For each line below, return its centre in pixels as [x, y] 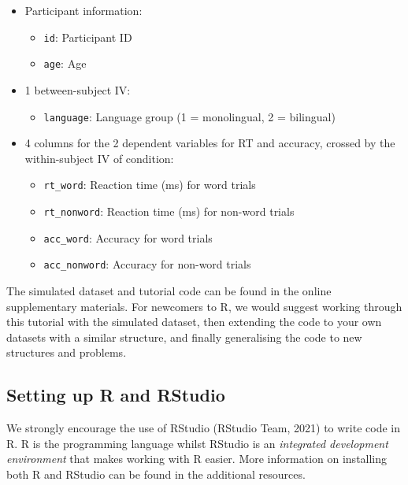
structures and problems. [67, 352]
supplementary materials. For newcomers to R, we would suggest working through [204, 306]
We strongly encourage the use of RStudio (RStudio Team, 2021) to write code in [203, 428]
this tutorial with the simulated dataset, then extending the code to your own [194, 322]
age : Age [65, 63]
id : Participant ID [88, 37]
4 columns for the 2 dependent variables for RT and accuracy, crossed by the [210, 143]
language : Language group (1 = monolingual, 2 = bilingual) [189, 116]
